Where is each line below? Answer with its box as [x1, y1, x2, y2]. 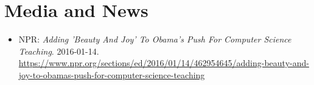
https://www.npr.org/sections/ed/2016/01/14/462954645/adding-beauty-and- [18, 56, 309, 69]
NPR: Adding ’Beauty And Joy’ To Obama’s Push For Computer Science [18, 33, 291, 46]
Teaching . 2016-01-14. [18, 44, 99, 57]
